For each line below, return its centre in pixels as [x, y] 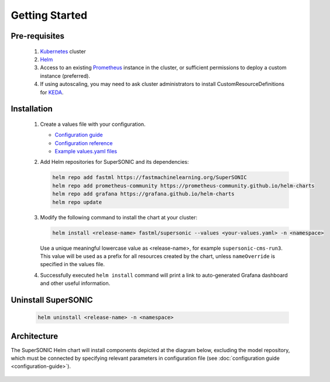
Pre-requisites [37, 36]
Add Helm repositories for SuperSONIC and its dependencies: [115, 162]
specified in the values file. [73, 264]
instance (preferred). [65, 75]
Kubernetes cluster [63, 51]
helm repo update [77, 202]
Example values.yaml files [86, 152]
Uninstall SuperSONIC [52, 300]
